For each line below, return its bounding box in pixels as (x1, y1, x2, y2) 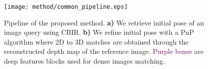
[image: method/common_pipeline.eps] (4, 3, 128, 10)
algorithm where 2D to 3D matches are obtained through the (4, 36, 189, 46)
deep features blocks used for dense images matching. (4, 56, 165, 66)
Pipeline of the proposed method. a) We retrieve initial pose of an (4, 17, 205, 27)
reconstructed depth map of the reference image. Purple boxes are (4, 46, 204, 56)
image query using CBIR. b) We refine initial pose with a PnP (4, 27, 194, 37)
